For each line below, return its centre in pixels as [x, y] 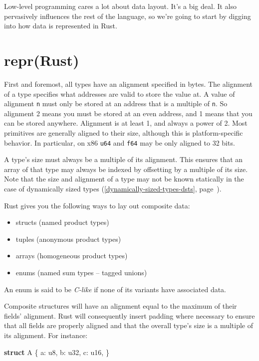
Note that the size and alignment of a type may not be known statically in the [124, 179]
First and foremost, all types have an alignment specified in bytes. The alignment [129, 84]
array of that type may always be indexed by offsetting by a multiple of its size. [126, 169]
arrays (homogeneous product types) [72, 256]
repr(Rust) [42, 60]
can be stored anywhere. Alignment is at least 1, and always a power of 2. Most [126, 123]
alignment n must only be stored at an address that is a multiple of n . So [116, 103]
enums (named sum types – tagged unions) [81, 272]
